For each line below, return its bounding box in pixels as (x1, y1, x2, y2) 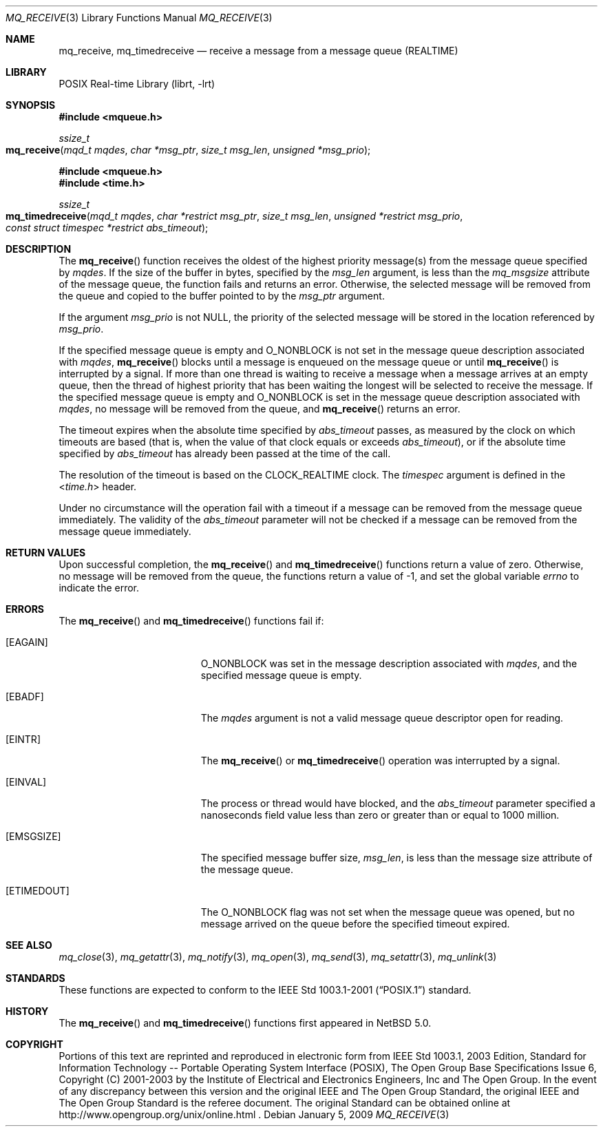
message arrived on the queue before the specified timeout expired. (200, 918, 510, 930)
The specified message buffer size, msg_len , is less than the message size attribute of (200, 852, 593, 863)
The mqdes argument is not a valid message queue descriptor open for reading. (200, 712, 564, 724)
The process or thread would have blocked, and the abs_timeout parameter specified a (200, 797, 595, 809)
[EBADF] (6, 691, 44, 702)
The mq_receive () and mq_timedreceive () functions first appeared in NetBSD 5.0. (59, 1017, 432, 1029)
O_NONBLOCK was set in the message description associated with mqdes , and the (200, 658, 578, 669)
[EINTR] (6, 733, 41, 745)
